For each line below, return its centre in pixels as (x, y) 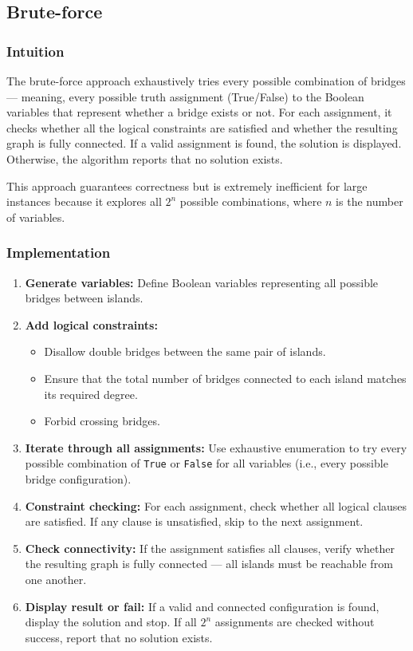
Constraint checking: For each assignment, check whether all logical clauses (216, 505)
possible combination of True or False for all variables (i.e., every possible (206, 463)
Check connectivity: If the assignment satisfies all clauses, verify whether (210, 548)
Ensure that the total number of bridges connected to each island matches (225, 378)
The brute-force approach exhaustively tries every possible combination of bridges (206, 81)
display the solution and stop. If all (111, 622)
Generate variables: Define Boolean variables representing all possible (202, 282)
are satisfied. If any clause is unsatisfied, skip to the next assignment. (194, 521)
